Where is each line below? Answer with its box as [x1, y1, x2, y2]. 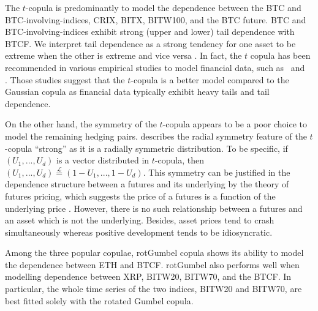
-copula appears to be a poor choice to [162, 118, 308, 130]
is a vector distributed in [56, 154, 150, 167]
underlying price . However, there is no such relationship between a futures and [5, 201, 303, 214]
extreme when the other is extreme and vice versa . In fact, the [5, 49, 242, 62]
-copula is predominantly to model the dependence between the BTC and [25, 1, 301, 13]
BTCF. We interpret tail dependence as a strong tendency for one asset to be [5, 37, 296, 50]
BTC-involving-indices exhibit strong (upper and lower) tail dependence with [5, 25, 295, 38]
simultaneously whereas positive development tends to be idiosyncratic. [5, 225, 273, 238]
